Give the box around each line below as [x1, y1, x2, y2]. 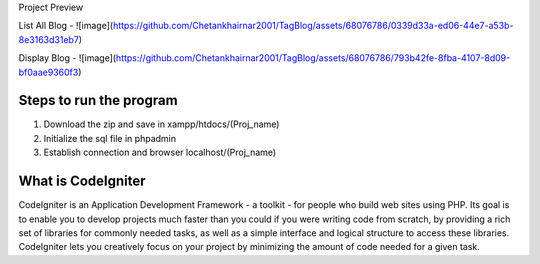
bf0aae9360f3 [18, 66, 79, 78]
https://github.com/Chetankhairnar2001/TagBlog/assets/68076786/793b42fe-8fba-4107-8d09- [115, 52, 511, 64]
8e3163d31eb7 [18, 33, 80, 45]
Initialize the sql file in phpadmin [43, 132, 177, 144]
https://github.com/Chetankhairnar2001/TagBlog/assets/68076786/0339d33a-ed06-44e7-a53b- [112, 20, 514, 32]
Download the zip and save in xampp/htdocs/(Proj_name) [43, 118, 280, 130]
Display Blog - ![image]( [18, 52, 117, 64]
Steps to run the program [18, 92, 179, 109]
